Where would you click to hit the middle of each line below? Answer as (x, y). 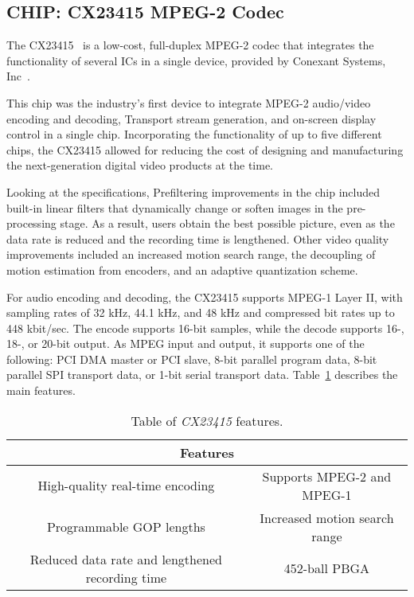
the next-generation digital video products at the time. (140, 165)
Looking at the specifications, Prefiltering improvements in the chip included (193, 191)
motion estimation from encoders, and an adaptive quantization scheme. (182, 269)
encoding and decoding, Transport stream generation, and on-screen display (191, 118)
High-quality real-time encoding (126, 486)
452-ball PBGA (327, 568)
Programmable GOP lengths (126, 527)
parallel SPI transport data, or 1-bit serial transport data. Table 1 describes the (202, 375)
